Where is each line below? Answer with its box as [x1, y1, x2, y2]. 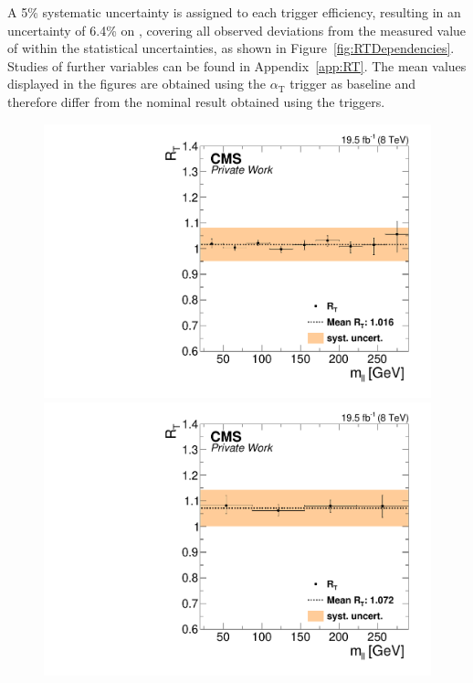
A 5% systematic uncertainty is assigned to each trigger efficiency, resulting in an [7, 3, 461, 21]
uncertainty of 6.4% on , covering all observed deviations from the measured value [7, 20, 467, 39]
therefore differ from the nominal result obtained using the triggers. [7, 91, 385, 111]
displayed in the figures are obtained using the [7, 74, 267, 93]
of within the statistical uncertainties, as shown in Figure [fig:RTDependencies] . [7, 38, 455, 58]
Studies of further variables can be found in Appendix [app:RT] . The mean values [7, 56, 467, 75]
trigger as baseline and [289, 74, 416, 93]
